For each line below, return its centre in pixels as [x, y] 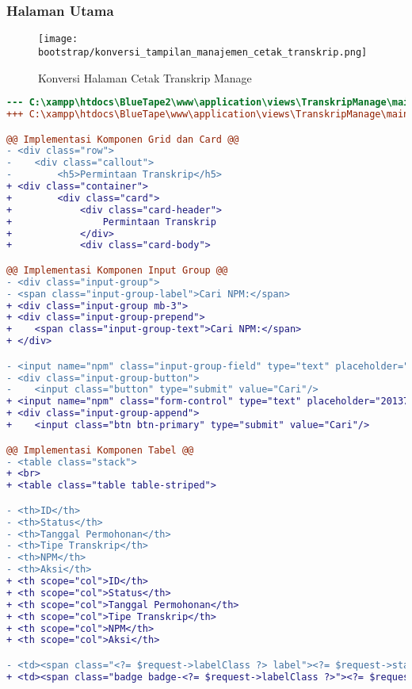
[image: [58, 39]
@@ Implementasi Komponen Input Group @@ [117, 270]
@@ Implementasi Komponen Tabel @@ [100, 450]
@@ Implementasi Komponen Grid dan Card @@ [123, 139]
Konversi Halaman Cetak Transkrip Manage [145, 77]
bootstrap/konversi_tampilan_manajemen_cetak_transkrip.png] [203, 52]
